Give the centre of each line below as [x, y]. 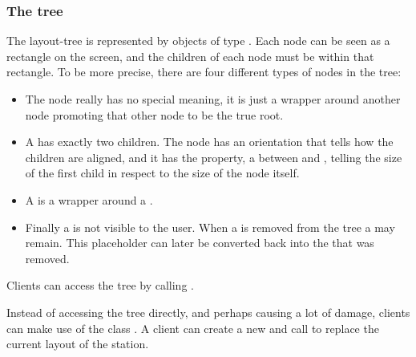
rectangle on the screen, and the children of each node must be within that [190, 56]
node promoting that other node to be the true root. [154, 114]
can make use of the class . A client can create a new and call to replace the [193, 328]
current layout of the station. [78, 344]
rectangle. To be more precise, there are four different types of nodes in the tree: [204, 72]
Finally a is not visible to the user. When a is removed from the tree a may [210, 227]
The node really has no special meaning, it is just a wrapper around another [213, 99]
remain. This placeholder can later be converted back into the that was [200, 243]
